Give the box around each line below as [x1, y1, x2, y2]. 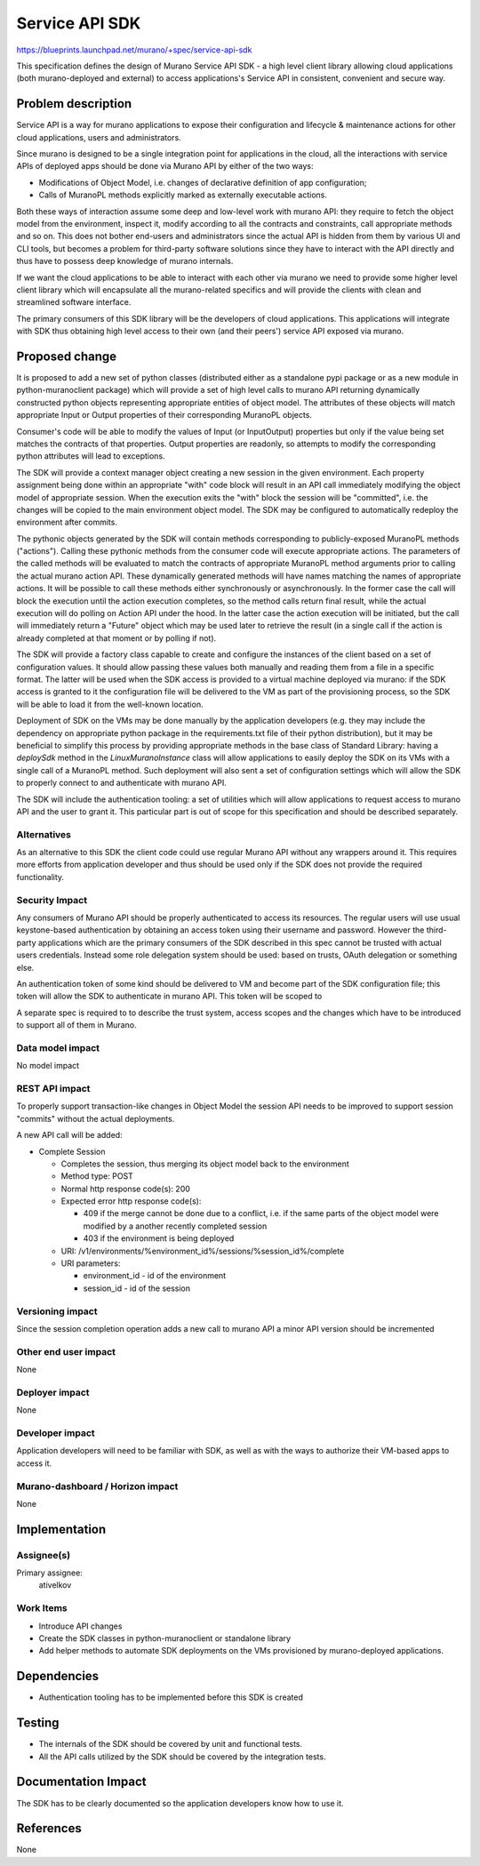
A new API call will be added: [16, 1130, 124, 1141]
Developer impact [16, 1427, 95, 1439]
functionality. [16, 871, 65, 882]
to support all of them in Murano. [16, 1020, 137, 1030]
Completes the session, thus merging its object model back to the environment [60, 1158, 350, 1169]
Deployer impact [16, 1386, 90, 1398]
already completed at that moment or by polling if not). [16, 632, 217, 644]
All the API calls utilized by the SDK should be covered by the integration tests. [38, 1751, 326, 1762]
